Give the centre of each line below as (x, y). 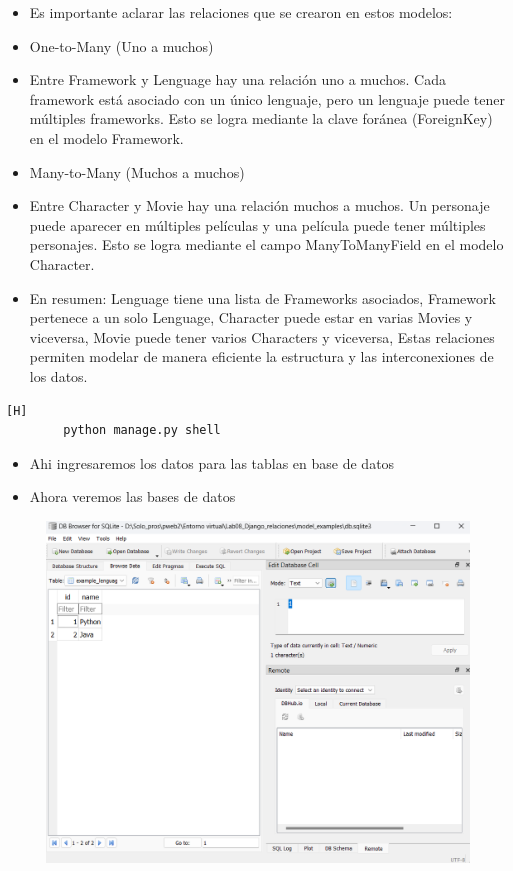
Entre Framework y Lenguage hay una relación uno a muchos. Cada (237, 79)
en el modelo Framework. (106, 137)
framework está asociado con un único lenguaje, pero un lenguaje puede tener (267, 98)
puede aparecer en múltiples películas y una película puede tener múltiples (257, 224)
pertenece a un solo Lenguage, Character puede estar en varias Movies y (251, 317)
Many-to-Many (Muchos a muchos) (137, 171)
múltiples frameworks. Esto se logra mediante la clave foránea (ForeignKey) (261, 118)
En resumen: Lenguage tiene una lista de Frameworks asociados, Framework (262, 297)
